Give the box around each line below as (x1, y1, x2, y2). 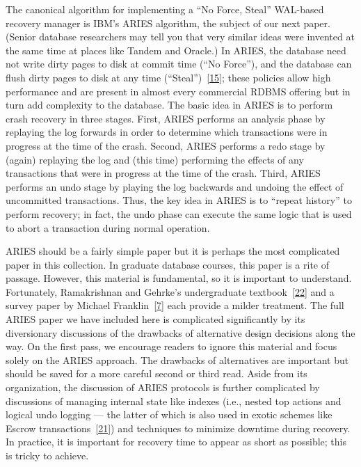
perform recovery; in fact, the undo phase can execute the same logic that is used (6, 206, 352, 221)
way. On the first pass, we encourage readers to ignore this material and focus (6, 339, 337, 354)
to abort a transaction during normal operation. (6, 220, 210, 235)
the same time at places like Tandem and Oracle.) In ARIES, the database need (6, 42, 346, 57)
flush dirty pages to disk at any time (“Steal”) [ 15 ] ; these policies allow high (6, 70, 331, 84)
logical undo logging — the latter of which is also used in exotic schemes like (6, 407, 332, 422)
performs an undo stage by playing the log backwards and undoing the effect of (6, 179, 344, 193)
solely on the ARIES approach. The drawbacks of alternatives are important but (6, 352, 349, 367)
